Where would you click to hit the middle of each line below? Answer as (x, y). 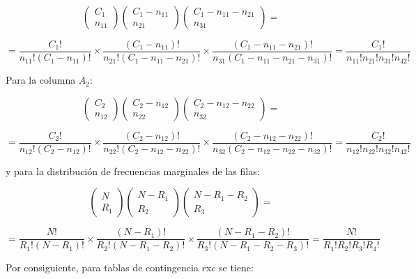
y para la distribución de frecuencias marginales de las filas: (133, 171)
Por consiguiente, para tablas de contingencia (102, 267)
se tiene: (236, 267)
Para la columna (41, 80)
